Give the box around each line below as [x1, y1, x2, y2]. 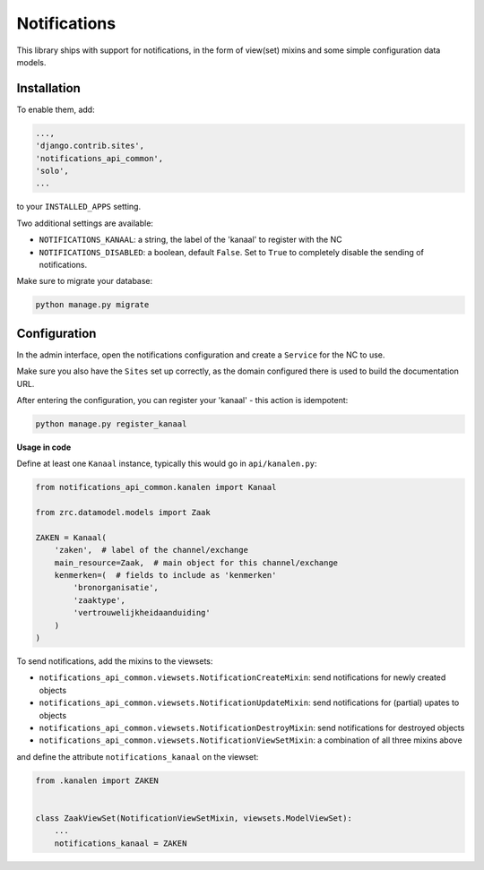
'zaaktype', [73, 595, 125, 605]
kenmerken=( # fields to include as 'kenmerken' [54, 570, 277, 581]
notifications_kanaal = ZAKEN [54, 838, 187, 848]
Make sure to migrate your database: [16, 276, 153, 287]
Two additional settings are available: [16, 218, 154, 228]
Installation [16, 81, 81, 96]
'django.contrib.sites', [35, 141, 145, 151]
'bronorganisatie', [73, 582, 159, 593]
